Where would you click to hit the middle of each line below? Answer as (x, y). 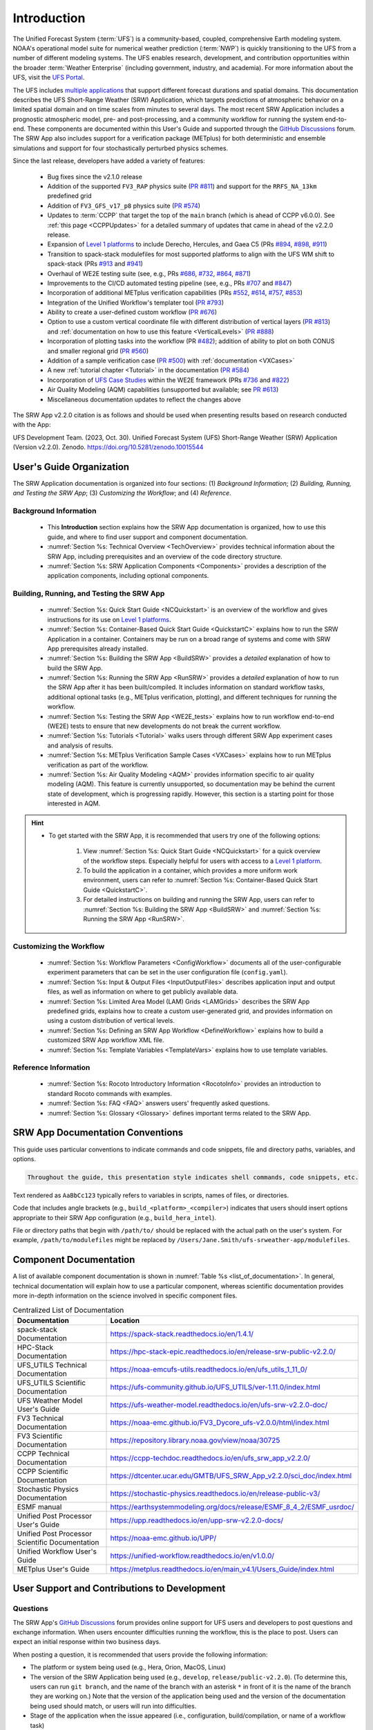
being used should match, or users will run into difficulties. (113, 1706)
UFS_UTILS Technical (52, 1365)
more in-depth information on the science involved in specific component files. (125, 1296)
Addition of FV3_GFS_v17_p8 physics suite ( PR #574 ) (124, 206)
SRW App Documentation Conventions (98, 1132)
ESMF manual (39, 1506)
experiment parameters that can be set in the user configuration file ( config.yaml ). (168, 972)
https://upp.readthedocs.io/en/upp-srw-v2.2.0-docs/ (197, 1520)
